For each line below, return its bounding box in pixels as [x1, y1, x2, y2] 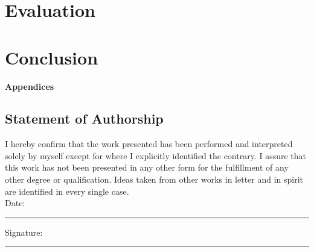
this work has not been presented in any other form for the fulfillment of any [5, 161, 289, 174]
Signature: [5, 225, 43, 238]
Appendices [5, 80, 54, 92]
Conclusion [5, 45, 98, 69]
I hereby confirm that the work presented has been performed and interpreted [5, 137, 293, 150]
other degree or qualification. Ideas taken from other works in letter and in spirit [5, 173, 304, 186]
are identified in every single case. [5, 184, 129, 197]
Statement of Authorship [5, 109, 164, 128]
